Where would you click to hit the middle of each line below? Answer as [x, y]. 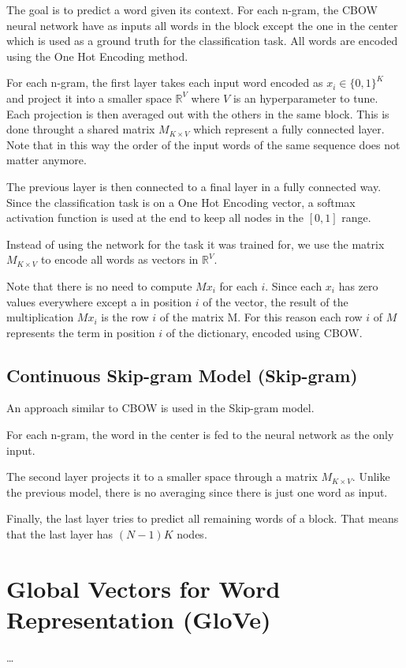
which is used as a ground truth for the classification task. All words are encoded [202, 41]
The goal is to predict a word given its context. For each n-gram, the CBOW [192, 9]
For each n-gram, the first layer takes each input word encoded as [165, 83]
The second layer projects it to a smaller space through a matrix [162, 477]
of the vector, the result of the [276, 301]
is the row [125, 317]
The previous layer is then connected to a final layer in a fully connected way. [194, 186]
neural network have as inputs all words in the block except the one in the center [202, 25]
